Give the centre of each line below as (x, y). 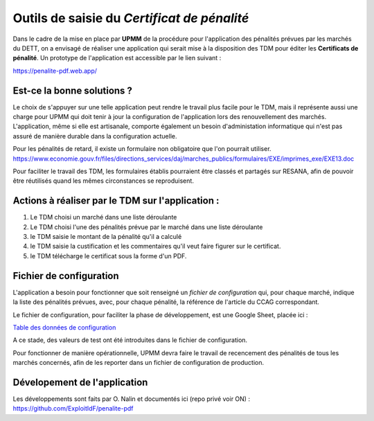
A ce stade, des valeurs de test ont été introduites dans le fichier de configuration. (130, 340)
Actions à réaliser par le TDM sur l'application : (116, 201)
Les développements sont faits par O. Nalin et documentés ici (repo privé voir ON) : (132, 399)
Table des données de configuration (64, 327)
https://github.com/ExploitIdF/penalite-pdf (73, 409)
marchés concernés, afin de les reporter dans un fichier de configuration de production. (139, 363)
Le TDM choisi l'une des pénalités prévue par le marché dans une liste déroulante (146, 227)
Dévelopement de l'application (80, 382)
